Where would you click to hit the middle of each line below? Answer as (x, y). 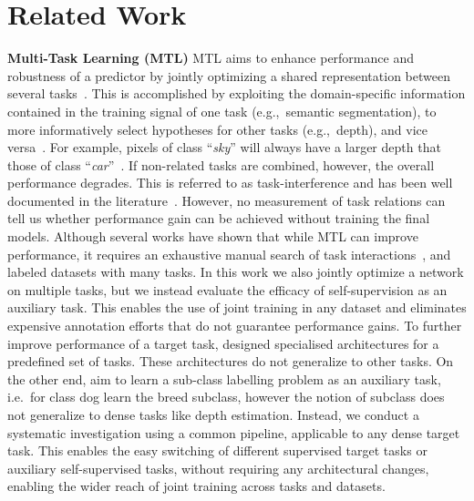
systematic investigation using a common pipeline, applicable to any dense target (234, 432)
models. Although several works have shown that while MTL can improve (213, 236)
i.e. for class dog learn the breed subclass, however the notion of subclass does (226, 397)
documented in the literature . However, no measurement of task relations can (227, 200)
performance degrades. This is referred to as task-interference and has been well (230, 183)
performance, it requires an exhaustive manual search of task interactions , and (229, 254)
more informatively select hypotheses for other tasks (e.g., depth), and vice (217, 129)
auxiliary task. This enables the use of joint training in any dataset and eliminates (237, 307)
